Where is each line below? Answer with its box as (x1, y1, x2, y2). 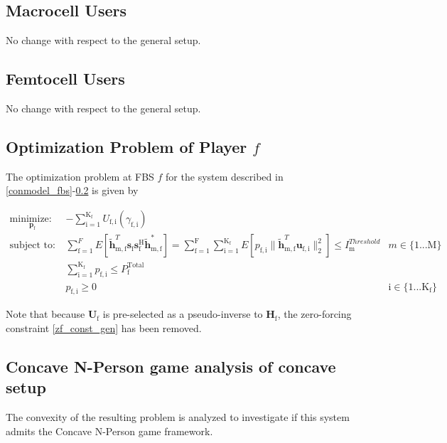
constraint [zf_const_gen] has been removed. (6, 320, 202, 335)
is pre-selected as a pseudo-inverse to (102, 306, 263, 321)
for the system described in (166, 169, 284, 183)
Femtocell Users (6, 68, 125, 90)
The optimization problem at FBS (6, 169, 154, 183)
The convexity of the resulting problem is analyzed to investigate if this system (6, 410, 350, 425)
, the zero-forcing (277, 306, 352, 321)
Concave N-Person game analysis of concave (6, 355, 336, 377)
